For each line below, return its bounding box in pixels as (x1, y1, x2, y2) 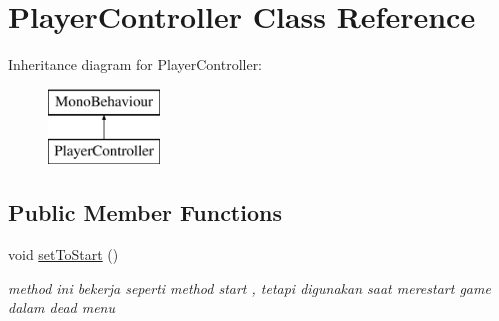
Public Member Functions (8, 197, 282, 228)
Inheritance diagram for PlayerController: (8, 54, 263, 75)
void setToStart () (8, 244, 119, 265)
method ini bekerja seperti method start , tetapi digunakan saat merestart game (8, 277, 491, 298)
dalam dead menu (8, 297, 115, 318)
